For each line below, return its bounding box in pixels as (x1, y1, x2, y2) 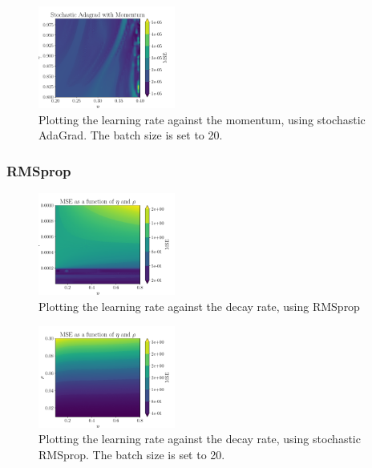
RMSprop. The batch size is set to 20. (38, 446, 225, 462)
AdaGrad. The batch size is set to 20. (38, 127, 223, 143)
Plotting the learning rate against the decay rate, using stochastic (38, 430, 361, 447)
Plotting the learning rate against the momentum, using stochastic (38, 111, 366, 127)
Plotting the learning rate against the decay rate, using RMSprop (38, 297, 360, 314)
